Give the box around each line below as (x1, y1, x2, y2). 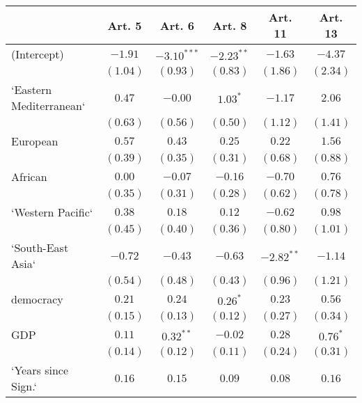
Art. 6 (159, 17, 194, 33)
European (11, 133, 58, 149)
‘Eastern (11, 81, 52, 97)
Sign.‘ (11, 378, 37, 394)
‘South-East (11, 239, 69, 255)
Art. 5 (107, 17, 142, 33)
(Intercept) (11, 46, 64, 62)
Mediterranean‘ (11, 97, 86, 113)
